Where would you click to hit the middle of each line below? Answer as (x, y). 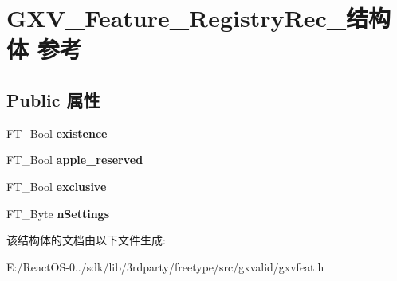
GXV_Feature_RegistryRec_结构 (199, 18)
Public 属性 (53, 99)
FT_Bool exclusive (57, 186)
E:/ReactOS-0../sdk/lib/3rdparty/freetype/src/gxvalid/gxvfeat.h (165, 266)
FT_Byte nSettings (58, 213)
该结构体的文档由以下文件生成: (86, 240)
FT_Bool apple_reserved (75, 160)
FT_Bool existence (57, 133)
